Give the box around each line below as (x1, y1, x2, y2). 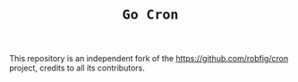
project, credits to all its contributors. (9, 62, 145, 73)
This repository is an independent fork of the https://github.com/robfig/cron (9, 53, 289, 64)
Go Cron (122, 6, 179, 23)
